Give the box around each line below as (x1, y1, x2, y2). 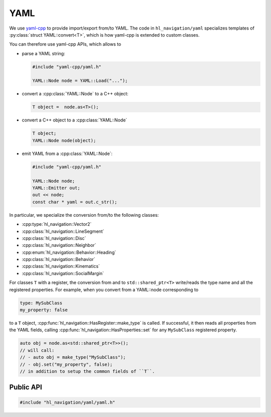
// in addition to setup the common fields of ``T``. (20, 368, 155, 374)
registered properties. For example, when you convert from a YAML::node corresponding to (9, 287, 199, 293)
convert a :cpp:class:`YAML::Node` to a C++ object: (22, 91, 129, 97)
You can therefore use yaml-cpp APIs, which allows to (9, 41, 121, 47)
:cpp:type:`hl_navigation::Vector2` (22, 221, 92, 227)
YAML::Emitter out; (32, 185, 80, 191)
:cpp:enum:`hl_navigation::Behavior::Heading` (22, 249, 116, 255)
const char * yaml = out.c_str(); (32, 199, 117, 205)
